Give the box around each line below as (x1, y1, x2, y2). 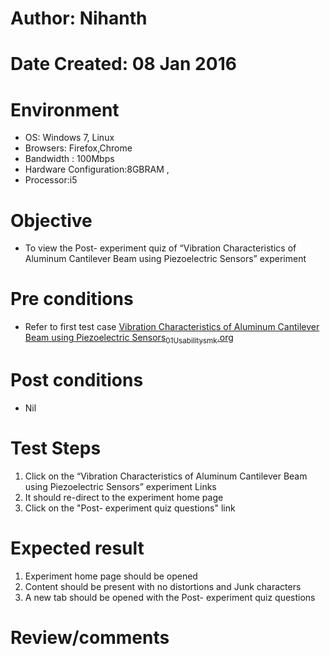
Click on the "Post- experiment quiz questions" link (24, 502, 236, 514)
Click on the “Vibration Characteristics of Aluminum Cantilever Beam (24, 470, 308, 482)
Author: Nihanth (10, 7, 148, 30)
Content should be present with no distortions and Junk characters (24, 580, 302, 592)
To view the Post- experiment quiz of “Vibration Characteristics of (24, 242, 297, 254)
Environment (10, 98, 120, 121)
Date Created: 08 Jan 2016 (10, 53, 237, 76)
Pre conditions (10, 288, 134, 311)
